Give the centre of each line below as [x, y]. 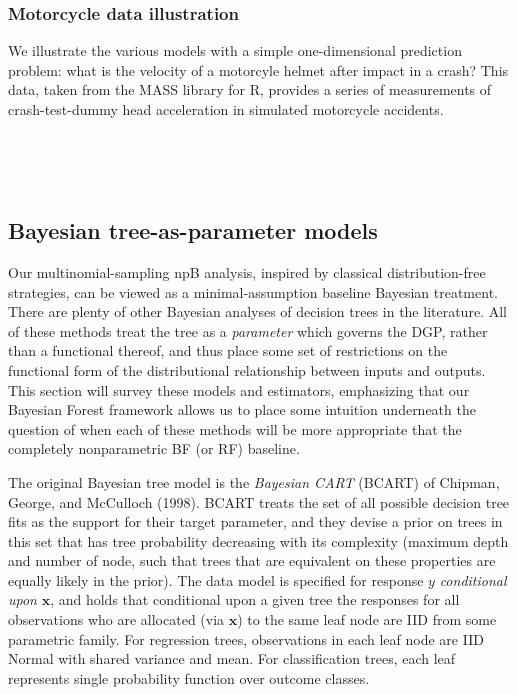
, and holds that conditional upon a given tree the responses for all [255, 599]
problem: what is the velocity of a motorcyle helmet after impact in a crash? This [258, 69]
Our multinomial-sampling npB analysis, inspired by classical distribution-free [247, 271]
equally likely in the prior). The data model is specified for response [216, 579]
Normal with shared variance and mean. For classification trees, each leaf [232, 658]
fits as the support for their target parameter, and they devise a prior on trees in [255, 521]
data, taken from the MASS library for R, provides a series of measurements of [250, 89]
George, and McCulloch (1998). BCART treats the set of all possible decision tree [259, 501]
